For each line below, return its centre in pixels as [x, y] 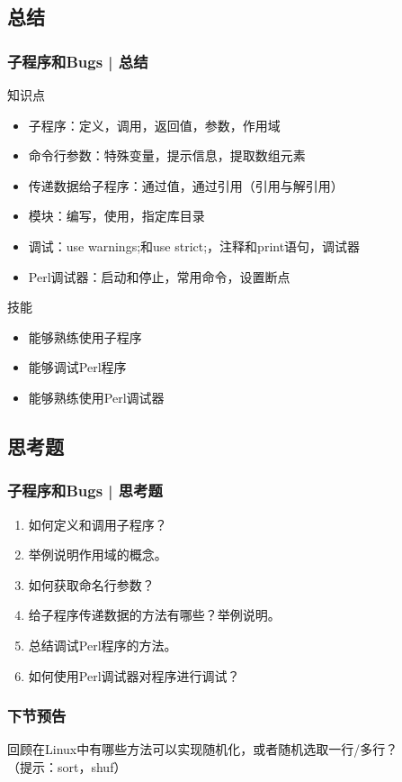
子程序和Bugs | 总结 [78, 61]
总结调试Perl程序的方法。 [103, 645]
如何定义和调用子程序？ [98, 524]
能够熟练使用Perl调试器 [96, 397]
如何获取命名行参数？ [91, 584]
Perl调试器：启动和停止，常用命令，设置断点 [159, 276]
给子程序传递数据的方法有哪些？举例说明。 [154, 615]
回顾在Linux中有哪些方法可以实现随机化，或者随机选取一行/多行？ [203, 749]
